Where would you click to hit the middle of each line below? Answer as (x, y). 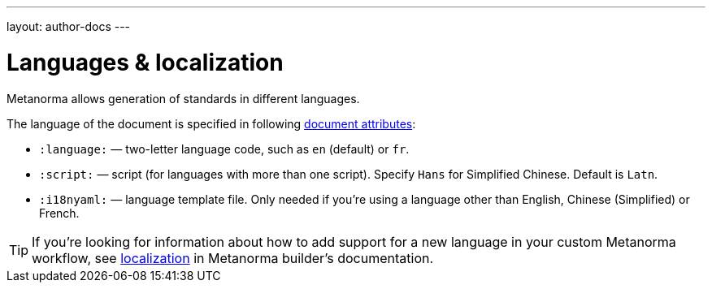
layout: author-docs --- (69, 26)
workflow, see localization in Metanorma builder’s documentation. (233, 258)
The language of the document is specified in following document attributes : (211, 123)
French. (59, 213)
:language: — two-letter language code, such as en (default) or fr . (224, 149)
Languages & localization (145, 62)
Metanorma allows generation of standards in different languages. (183, 98)
